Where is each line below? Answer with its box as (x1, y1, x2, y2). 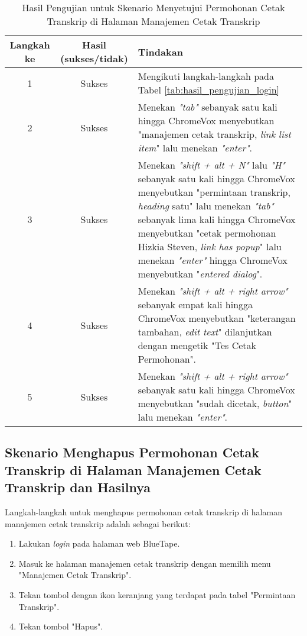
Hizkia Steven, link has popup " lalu (138, 240, 282, 253)
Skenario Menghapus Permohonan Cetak (5, 443, 260, 461)
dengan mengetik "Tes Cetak (138, 338, 256, 352)
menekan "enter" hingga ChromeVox (138, 253, 288, 267)
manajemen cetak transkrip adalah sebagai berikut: (5, 517, 191, 530)
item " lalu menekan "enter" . (138, 141, 252, 154)
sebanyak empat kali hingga (138, 298, 253, 311)
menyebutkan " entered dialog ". (138, 267, 263, 280)
